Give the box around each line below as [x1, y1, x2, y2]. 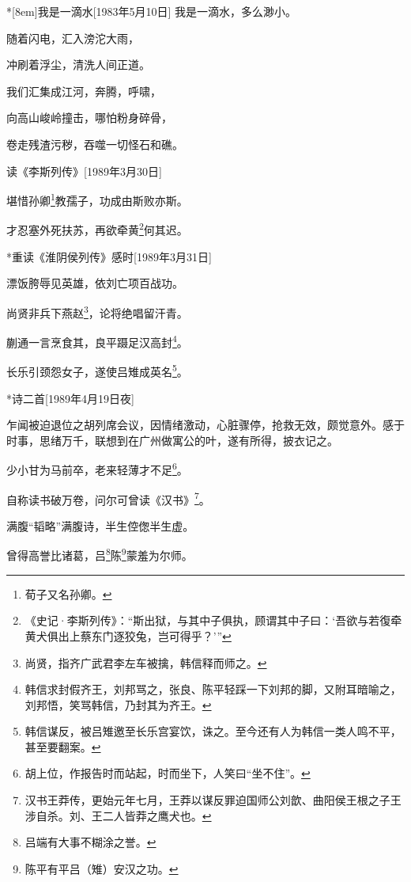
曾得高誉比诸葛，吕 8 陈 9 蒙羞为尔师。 [6, 545, 193, 564]
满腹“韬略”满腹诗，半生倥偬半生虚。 [6, 517, 194, 534]
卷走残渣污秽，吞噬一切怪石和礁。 [6, 135, 183, 152]
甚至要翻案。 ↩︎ [25, 738, 101, 755]
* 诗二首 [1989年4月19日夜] [6, 390, 134, 406]
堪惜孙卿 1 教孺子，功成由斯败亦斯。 [6, 190, 188, 208]
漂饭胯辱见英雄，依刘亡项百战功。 [6, 275, 183, 291]
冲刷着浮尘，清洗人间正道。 [6, 56, 150, 73]
